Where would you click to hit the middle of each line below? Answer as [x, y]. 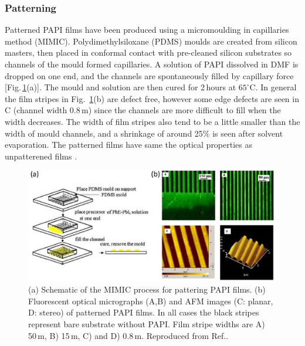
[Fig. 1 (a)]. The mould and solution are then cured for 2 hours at [121, 87]
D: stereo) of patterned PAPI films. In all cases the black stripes [144, 312]
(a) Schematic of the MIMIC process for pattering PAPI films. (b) [147, 289]
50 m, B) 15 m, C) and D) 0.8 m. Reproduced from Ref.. [128, 335]
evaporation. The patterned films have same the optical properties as [129, 145]
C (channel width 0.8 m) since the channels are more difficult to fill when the [143, 110]
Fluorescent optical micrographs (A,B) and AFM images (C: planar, [151, 301]
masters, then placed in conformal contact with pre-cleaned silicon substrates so [148, 52]
